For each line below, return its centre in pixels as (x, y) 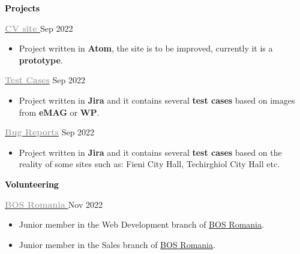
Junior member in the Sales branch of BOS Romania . (117, 244)
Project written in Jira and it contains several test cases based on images (157, 100)
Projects (22, 8)
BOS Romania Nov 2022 (54, 204)
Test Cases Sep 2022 (45, 80)
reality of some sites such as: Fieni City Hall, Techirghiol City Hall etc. (149, 164)
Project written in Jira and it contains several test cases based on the (150, 152)
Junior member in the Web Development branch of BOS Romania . (141, 224)
